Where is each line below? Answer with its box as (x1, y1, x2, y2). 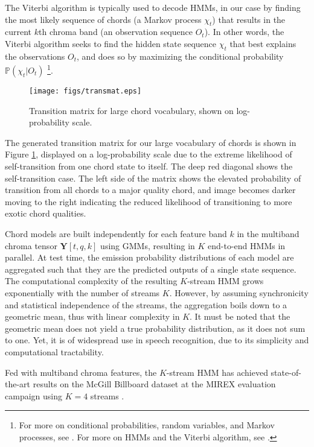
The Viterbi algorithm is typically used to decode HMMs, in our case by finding (5, 1, 301, 13)
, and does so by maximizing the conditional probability (77, 49, 284, 62)
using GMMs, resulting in (100, 239, 195, 252)
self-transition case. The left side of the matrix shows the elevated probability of (5, 171, 301, 184)
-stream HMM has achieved (166, 366, 268, 378)
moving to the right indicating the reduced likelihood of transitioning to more (5, 195, 292, 208)
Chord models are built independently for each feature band (5, 227, 227, 240)
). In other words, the (204, 25, 284, 38)
